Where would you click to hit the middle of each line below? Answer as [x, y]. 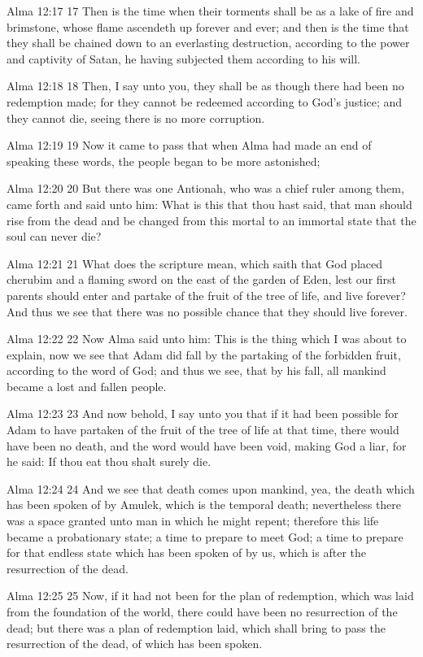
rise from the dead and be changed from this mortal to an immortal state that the [211, 220]
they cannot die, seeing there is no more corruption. [136, 117]
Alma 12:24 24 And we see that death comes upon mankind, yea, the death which [211, 488]
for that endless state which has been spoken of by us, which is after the [186, 553]
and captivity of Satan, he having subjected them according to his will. [184, 58]
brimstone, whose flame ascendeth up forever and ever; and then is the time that [208, 26]
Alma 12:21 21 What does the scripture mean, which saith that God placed [195, 263]
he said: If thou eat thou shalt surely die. [109, 461]
